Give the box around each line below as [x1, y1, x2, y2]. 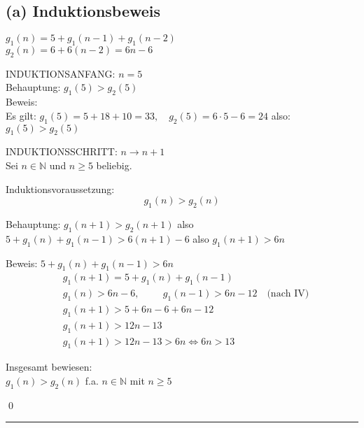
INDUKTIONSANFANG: [6, 66, 115, 80]
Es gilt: [6, 108, 36, 122]
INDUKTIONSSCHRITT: [6, 144, 118, 159]
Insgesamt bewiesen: [6, 359, 92, 374]
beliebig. [96, 157, 132, 172]
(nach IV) [267, 289, 309, 299]
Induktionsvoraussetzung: [6, 181, 115, 196]
